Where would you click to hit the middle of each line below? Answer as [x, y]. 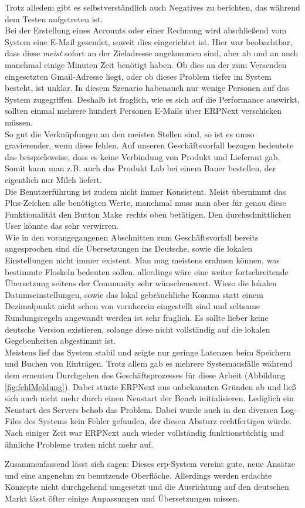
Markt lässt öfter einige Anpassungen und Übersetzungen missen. [122, 498]
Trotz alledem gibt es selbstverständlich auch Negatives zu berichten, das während [152, 7]
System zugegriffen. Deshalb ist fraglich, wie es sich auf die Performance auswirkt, [152, 99]
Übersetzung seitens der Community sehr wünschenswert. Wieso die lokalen [141, 283]
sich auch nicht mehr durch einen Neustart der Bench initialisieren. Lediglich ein [149, 398]
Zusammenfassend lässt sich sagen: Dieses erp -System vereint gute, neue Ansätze [150, 464]
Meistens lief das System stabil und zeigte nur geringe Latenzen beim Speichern [148, 352]
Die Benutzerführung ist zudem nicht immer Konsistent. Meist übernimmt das [145, 191]
